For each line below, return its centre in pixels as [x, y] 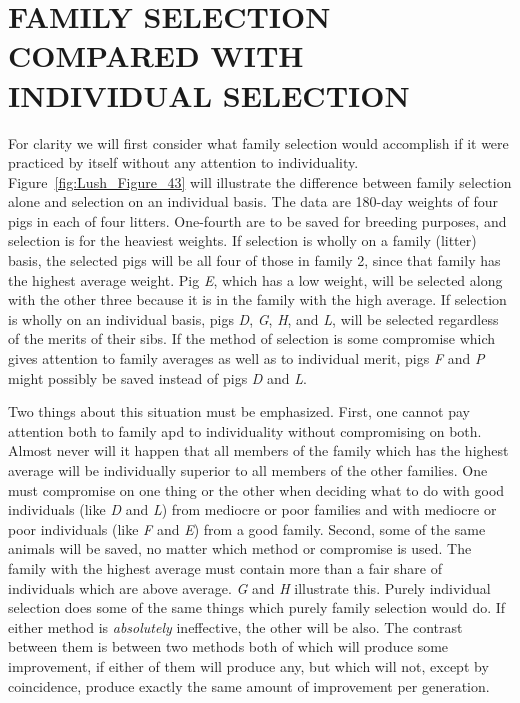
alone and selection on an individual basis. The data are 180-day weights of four [253, 201]
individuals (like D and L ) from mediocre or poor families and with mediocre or [252, 509]
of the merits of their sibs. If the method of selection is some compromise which [252, 338]
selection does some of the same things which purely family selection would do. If [257, 607]
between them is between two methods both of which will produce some [228, 646]
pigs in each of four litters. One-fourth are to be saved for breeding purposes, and [257, 220]
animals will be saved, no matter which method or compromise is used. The [240, 548]
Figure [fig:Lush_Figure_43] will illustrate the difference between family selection [260, 181]
